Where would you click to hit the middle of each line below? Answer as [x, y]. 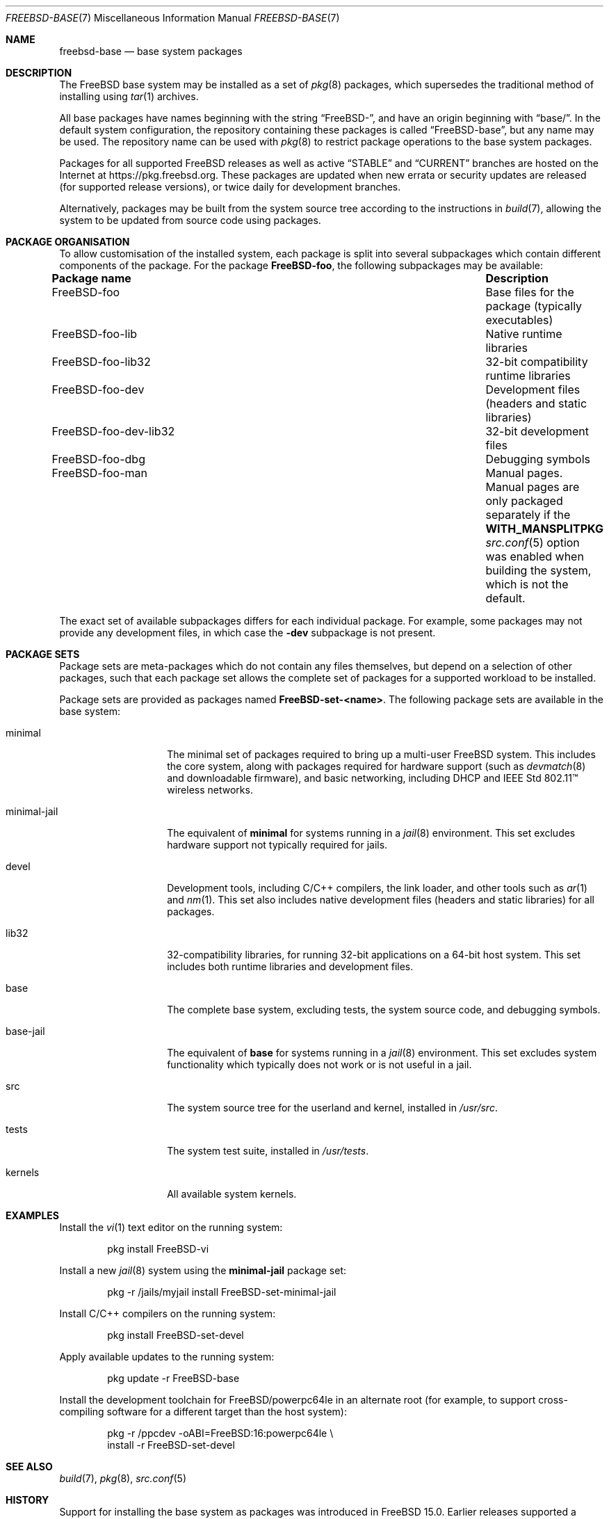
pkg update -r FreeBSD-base [173, 1378]
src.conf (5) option [533, 542]
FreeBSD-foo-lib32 [101, 362]
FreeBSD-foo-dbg [98, 459]
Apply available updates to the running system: [167, 1357]
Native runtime [524, 334]
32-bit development [537, 431]
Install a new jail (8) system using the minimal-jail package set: [203, 1270]
